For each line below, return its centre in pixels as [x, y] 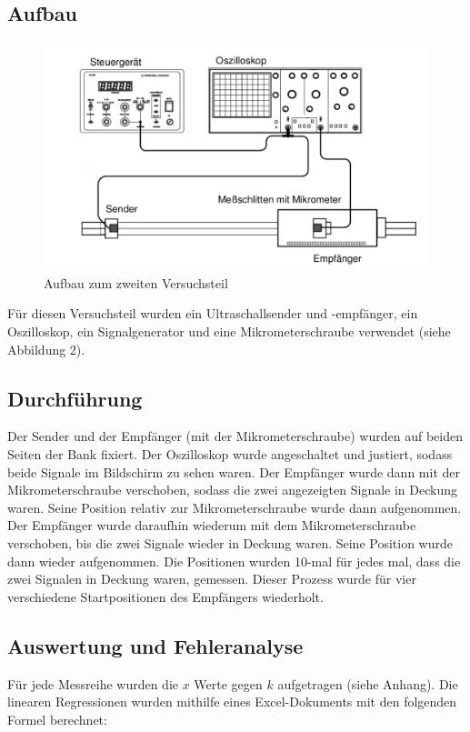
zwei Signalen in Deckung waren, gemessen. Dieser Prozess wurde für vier [212, 579]
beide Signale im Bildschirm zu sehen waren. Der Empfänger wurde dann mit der [234, 471]
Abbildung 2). [46, 349]
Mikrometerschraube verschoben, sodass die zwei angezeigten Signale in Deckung [232, 490]
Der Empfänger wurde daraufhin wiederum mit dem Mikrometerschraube [212, 525]
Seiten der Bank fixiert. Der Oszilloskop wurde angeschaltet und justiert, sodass [230, 454]
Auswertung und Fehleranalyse [155, 645]
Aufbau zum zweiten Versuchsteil [136, 282]
